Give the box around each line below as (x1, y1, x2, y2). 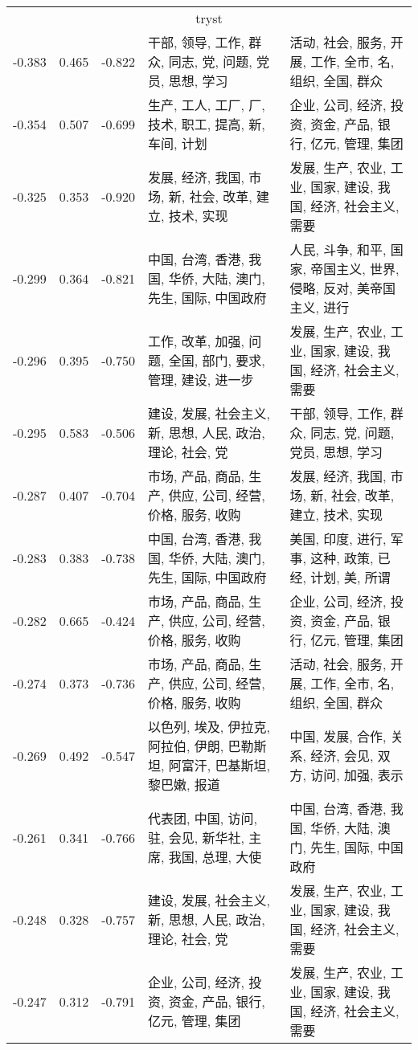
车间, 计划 (148, 134, 207, 153)
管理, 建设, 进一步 (148, 370, 254, 389)
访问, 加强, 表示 (310, 766, 404, 784)
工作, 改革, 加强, (148, 332, 245, 350)
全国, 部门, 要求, (168, 351, 265, 370)
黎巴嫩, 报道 (148, 775, 220, 794)
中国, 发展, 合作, (289, 727, 387, 746)
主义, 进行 (289, 298, 350, 317)
